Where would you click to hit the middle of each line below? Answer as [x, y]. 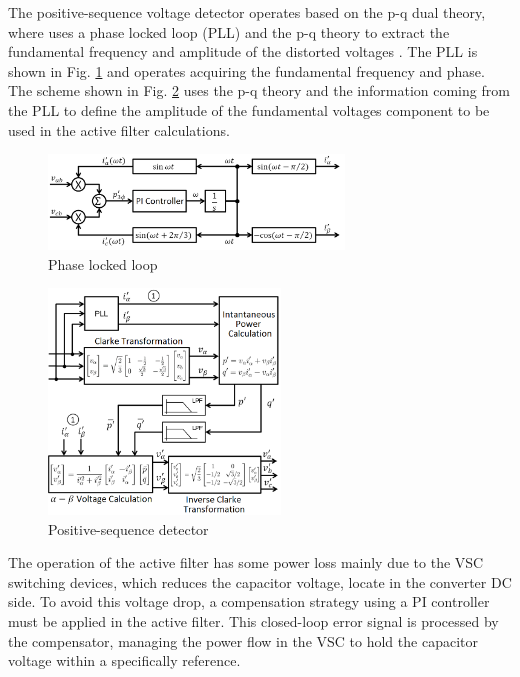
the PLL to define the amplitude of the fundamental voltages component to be [249, 109]
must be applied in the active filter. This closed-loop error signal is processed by [253, 621]
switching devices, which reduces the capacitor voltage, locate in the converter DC [260, 581]
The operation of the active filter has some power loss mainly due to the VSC [246, 562]
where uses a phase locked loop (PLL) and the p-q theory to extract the [229, 31]
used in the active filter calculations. [119, 129]
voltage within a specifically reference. [124, 660]
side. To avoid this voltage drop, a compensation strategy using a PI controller [249, 601]
